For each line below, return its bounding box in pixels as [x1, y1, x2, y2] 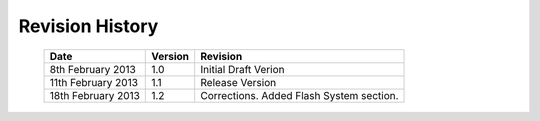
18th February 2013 [49, 88, 140, 102]
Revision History [18, 15, 159, 37]
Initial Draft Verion [200, 62, 285, 76]
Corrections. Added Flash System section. [200, 88, 399, 102]
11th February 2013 [49, 75, 139, 89]
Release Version [200, 75, 277, 89]
